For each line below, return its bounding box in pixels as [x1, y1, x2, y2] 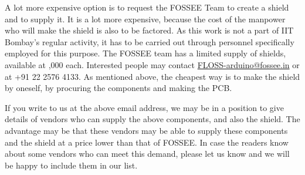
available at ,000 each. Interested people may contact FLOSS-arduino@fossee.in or [5, 58, 300, 70]
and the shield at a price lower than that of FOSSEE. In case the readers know [5, 136, 289, 148]
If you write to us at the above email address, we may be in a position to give [5, 101, 284, 113]
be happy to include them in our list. [5, 159, 138, 171]
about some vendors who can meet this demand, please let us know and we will [5, 147, 290, 160]
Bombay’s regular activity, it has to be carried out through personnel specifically [5, 35, 294, 48]
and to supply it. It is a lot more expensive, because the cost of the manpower [5, 12, 286, 25]
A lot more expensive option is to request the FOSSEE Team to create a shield [5, 1, 289, 13]
